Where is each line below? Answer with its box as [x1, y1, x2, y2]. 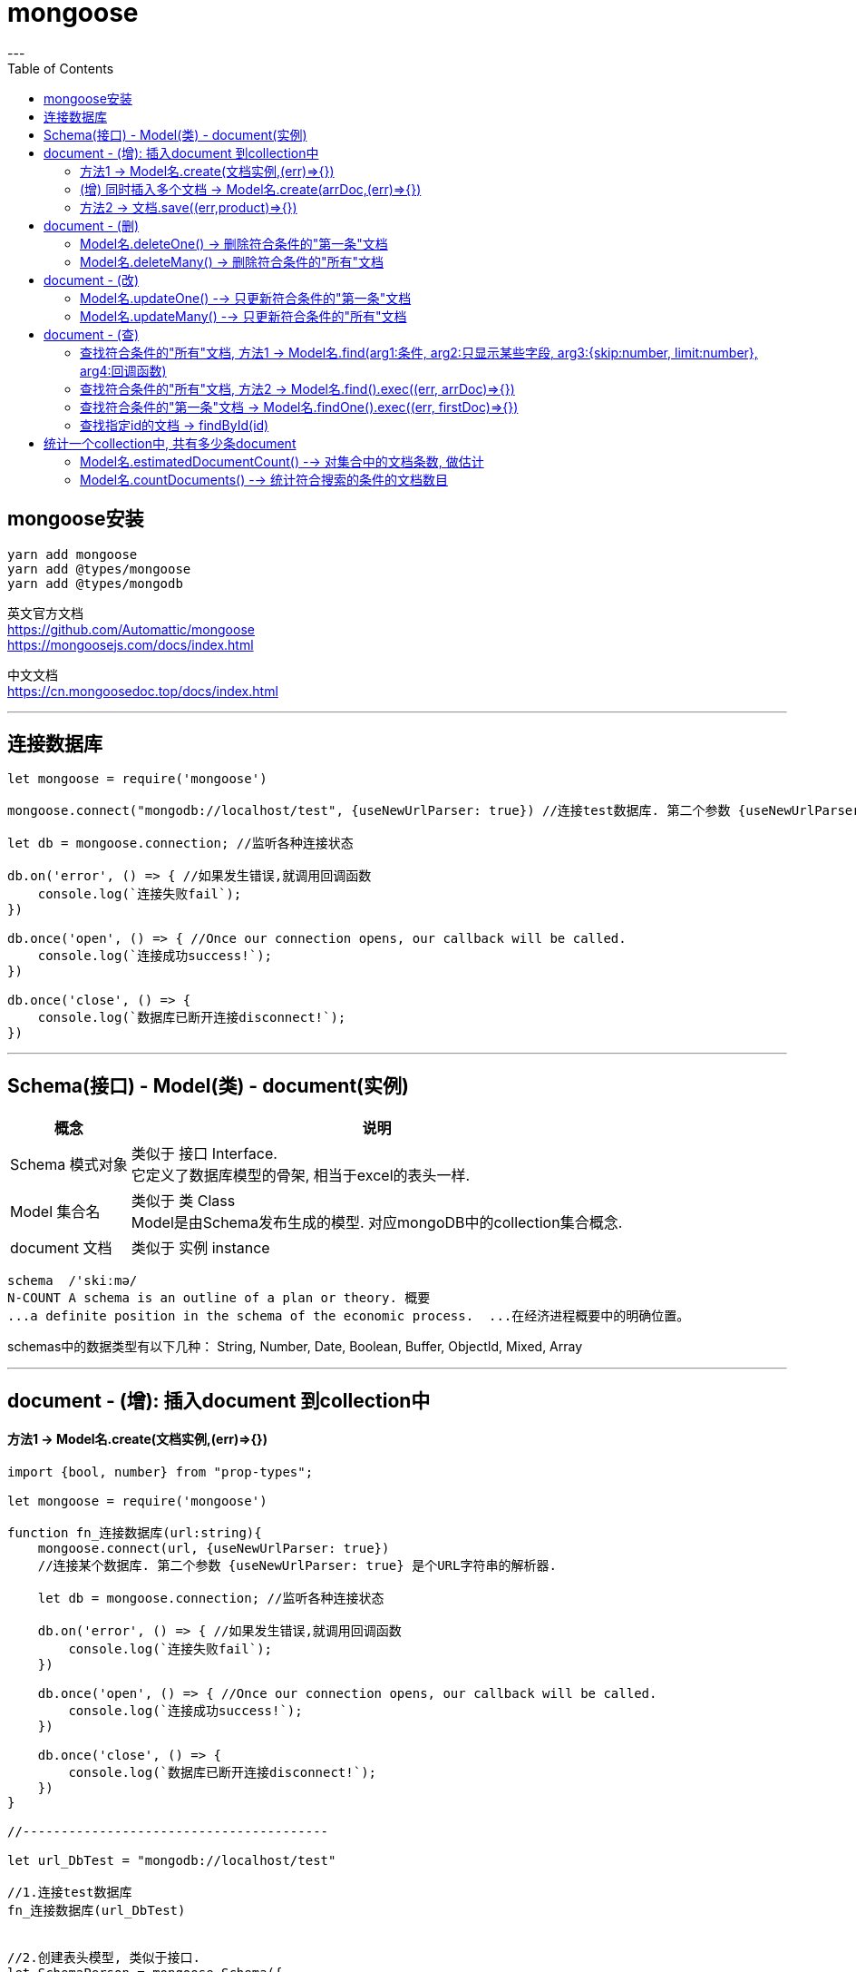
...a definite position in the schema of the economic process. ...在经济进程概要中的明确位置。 [7, 1309, 690, 1324]
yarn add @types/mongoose [7, 561, 191, 576]
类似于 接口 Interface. [131, 1144, 277, 1163]
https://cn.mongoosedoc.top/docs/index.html [7, 682, 278, 699]
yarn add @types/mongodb [7, 575, 183, 591]
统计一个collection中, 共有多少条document [44, 435, 297, 451]
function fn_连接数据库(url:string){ [7, 1525, 262, 1540]
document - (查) [44, 326, 140, 342]
